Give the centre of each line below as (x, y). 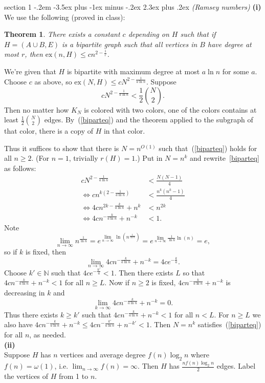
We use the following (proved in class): (65, 17)
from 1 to (74, 376)
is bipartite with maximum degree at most (133, 71)
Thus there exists (31, 314)
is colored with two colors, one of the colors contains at (170, 109)
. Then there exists (144, 272)
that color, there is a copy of (49, 131)
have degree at (230, 44)
